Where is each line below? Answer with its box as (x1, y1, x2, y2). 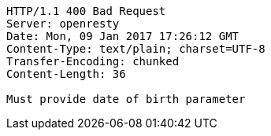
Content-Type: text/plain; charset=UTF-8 (6, 42, 265, 55)
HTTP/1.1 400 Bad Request (6, 5, 166, 17)
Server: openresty (6, 17, 120, 30)
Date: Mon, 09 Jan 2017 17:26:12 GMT (6, 30, 239, 42)
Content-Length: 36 (6, 68, 126, 80)
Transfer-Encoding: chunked (6, 55, 180, 68)
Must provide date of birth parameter (6, 93, 246, 105)
